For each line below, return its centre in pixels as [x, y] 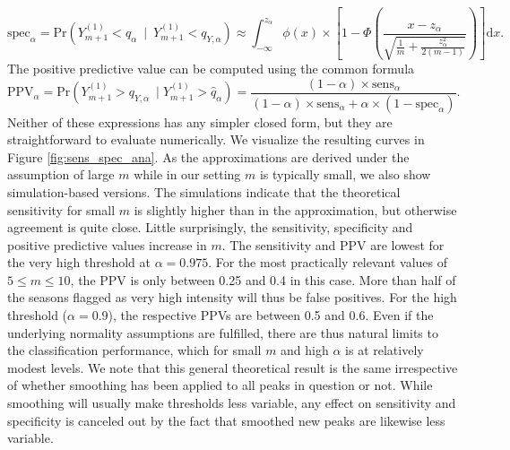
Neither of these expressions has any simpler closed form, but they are [200, 121]
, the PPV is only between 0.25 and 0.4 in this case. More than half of [263, 279]
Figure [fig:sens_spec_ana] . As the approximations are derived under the [208, 156]
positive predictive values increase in [107, 244]
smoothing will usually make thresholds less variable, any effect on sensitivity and [232, 403]
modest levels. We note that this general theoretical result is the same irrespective [233, 367]
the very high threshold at [79, 262]
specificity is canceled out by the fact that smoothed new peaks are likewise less [226, 420]
